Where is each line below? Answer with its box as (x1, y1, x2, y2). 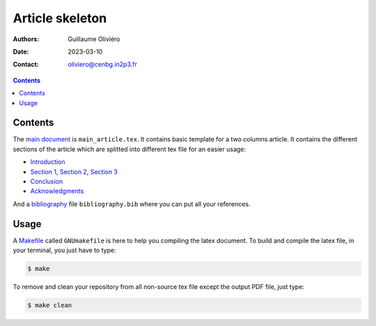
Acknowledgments (30, 187, 84, 195)
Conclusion (30, 177, 63, 185)
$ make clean (27, 302, 72, 309)
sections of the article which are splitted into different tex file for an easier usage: (13, 145, 246, 153)
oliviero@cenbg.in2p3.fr (68, 60, 137, 69)
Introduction (30, 157, 65, 166)
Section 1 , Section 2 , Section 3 (30, 167, 118, 176)
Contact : (13, 60, 40, 69)
